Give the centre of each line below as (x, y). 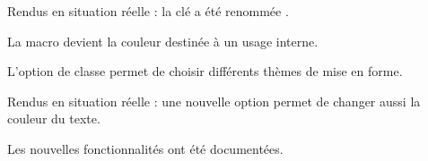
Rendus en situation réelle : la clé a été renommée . (148, 11)
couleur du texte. (54, 119)
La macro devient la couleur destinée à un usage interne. (163, 41)
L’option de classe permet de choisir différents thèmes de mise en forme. (205, 71)
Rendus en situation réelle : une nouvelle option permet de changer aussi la (214, 101)
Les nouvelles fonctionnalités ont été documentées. (145, 148)
